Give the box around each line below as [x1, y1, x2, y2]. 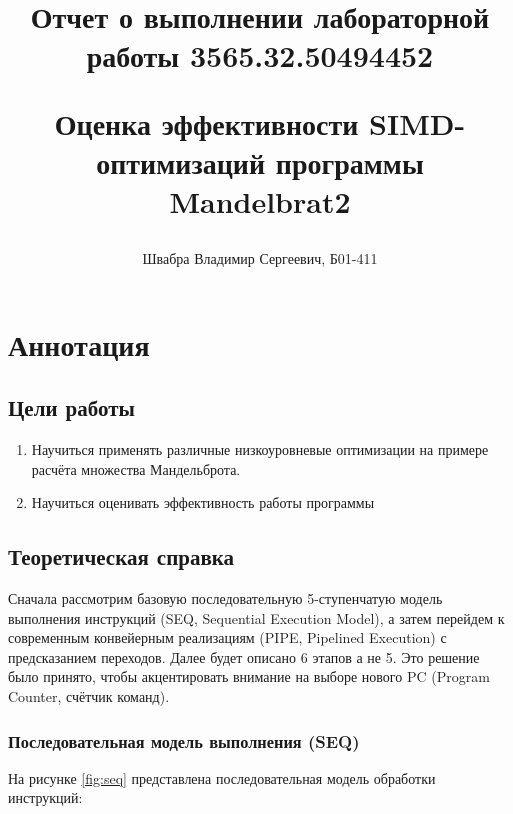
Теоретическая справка [8, 541, 235, 572]
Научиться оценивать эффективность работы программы [31, 492, 375, 513]
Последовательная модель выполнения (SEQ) [8, 728, 360, 753]
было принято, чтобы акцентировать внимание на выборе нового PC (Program [8, 666, 490, 687]
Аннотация [8, 323, 150, 364]
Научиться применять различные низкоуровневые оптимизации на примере [31, 439, 489, 460]
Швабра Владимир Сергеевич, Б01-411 [142, 248, 378, 269]
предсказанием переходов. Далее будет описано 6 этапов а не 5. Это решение [8, 646, 480, 667]
